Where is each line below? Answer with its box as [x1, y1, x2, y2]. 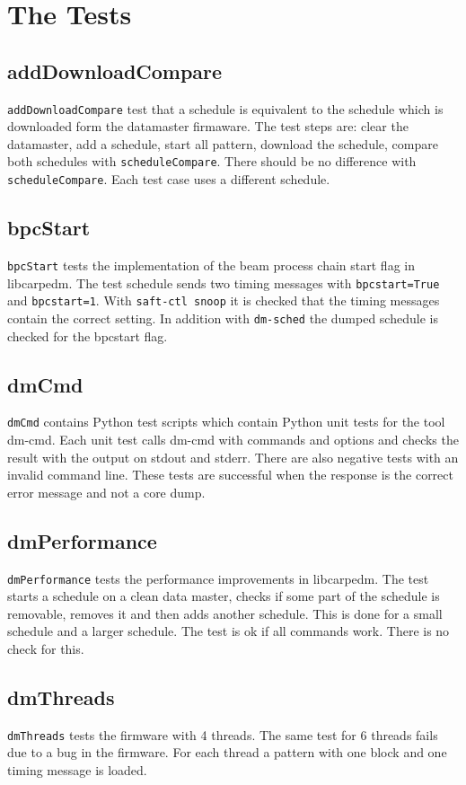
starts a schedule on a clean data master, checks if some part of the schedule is [7, 587, 440, 605]
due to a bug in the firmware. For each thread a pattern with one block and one [7, 743, 447, 762]
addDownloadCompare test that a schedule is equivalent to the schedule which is [7, 99, 444, 118]
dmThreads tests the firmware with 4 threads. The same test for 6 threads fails [7, 725, 438, 744]
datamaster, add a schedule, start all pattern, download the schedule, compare [7, 134, 438, 153]
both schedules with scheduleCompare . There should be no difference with [7, 152, 417, 171]
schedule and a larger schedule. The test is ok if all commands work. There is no [7, 622, 450, 640]
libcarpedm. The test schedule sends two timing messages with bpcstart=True [7, 273, 440, 292]
